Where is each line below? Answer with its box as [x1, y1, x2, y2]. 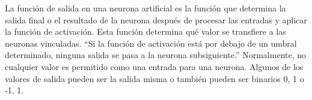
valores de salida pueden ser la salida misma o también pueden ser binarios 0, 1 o [5, 72, 304, 84]
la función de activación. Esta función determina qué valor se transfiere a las [5, 25, 286, 38]
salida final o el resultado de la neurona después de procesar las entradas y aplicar [5, 13, 307, 26]
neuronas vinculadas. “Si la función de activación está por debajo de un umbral [5, 37, 297, 49]
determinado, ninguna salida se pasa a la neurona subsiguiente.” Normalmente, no [5, 49, 307, 61]
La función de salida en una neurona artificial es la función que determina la [5, 2, 286, 14]
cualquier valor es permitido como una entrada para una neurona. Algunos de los [5, 60, 304, 72]
